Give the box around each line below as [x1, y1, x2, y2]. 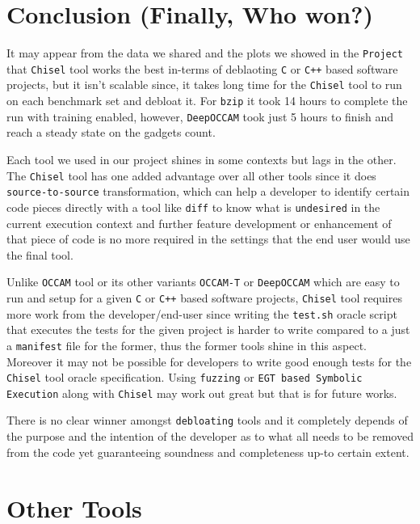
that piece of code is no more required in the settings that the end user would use [6, 230, 410, 247]
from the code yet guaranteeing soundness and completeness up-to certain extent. [6, 443, 409, 460]
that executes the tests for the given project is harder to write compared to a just [6, 321, 410, 338]
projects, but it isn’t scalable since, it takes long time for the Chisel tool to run [6, 76, 402, 93]
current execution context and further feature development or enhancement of [6, 214, 392, 231]
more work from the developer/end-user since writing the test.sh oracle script [6, 305, 397, 322]
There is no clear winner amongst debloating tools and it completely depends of [6, 412, 408, 429]
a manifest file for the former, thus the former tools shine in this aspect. [6, 336, 367, 353]
